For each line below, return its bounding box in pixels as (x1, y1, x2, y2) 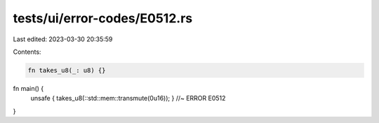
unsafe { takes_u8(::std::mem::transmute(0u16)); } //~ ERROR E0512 (30, 94, 226, 103)
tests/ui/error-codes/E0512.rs (13, 10, 193, 26)
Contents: (13, 48, 41, 56)
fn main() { (13, 84, 44, 92)
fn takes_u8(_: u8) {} (27, 66, 106, 74)
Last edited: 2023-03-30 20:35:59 (13, 35, 113, 43)
